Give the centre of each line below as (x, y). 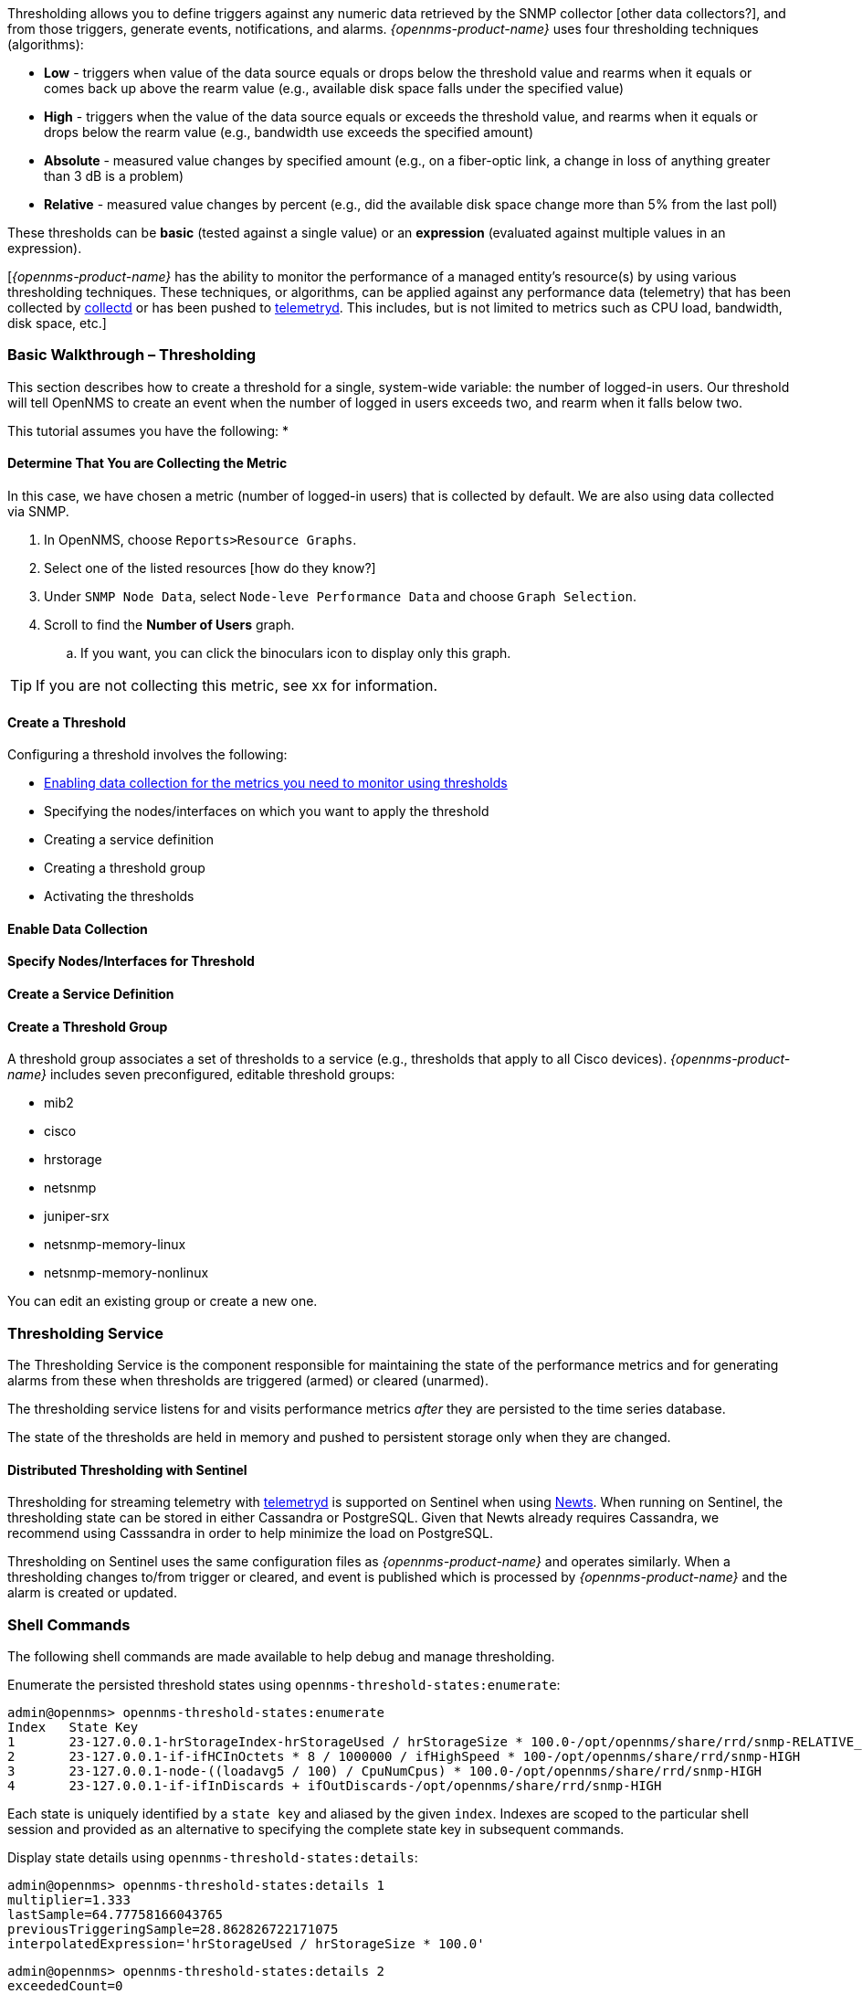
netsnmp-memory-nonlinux (126, 1273)
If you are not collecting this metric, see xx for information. (237, 685)
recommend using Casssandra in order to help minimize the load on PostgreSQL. (251, 1533)
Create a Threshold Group (88, 1026)
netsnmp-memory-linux (115, 1245)
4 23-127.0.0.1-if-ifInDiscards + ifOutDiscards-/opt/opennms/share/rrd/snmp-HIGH (335, 1785)
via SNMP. (38, 511)
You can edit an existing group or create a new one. (163, 1301)
